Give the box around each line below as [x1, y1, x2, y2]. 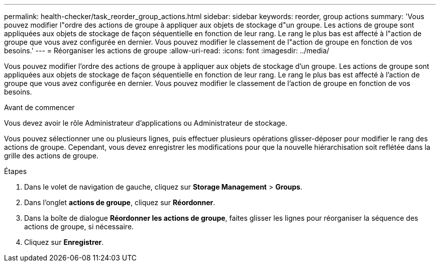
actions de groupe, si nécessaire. [24, 222, 134, 231]
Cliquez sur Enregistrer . [24, 238, 104, 246]
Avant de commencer [4, 103, 75, 112]
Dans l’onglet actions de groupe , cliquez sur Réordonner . [24, 198, 215, 207]
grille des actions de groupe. [4, 151, 98, 160]
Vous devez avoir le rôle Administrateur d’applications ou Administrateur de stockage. [4, 119, 287, 127]
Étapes [4, 167, 27, 175]
